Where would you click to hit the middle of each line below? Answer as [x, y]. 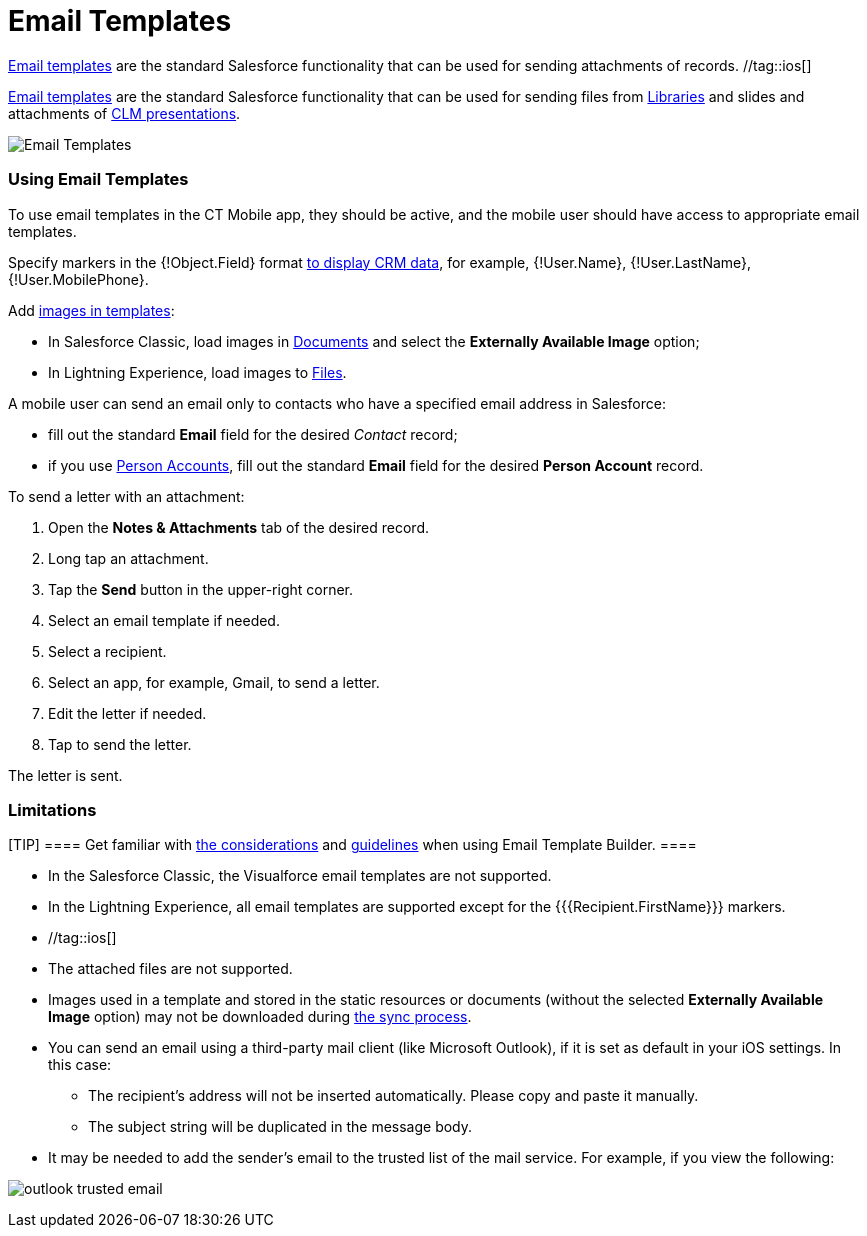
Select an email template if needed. [164, 620]
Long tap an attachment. [128, 558]
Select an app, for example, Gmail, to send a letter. [214, 682]
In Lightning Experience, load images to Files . [197, 372]
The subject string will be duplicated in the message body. [280, 1127]
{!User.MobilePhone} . [78, 279]
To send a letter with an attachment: [126, 496]
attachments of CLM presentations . [124, 113]
